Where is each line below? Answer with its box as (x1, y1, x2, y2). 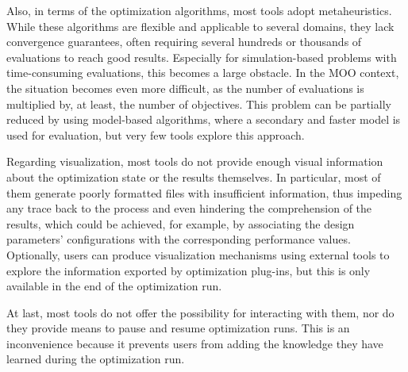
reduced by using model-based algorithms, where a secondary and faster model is (6, 111, 401, 128)
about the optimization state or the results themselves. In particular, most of (6, 168, 381, 185)
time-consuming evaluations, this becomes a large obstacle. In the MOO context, (6, 64, 399, 81)
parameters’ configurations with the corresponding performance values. (6, 231, 351, 247)
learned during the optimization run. (6, 351, 185, 367)
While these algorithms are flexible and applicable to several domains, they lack (6, 17, 395, 34)
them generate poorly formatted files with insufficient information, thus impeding (6, 184, 402, 201)
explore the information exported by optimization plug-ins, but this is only (6, 262, 371, 278)
